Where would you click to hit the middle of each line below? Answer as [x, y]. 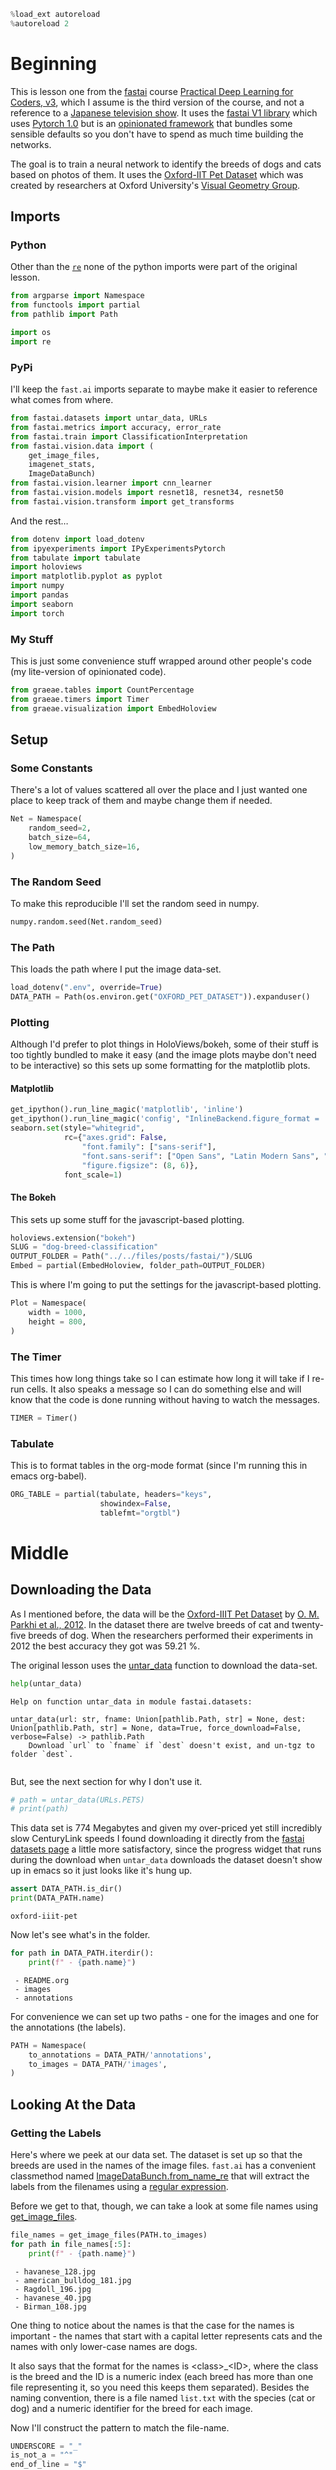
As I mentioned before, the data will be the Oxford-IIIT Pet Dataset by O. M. [165, 1614]
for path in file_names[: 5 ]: [71, 2244]
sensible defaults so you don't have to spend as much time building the [157, 134]
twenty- [308, 1624]
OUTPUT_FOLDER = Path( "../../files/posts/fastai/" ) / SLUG [131, 1256]
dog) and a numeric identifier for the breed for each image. [131, 2408]
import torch [37, 613]
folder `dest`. [42, 1754]
